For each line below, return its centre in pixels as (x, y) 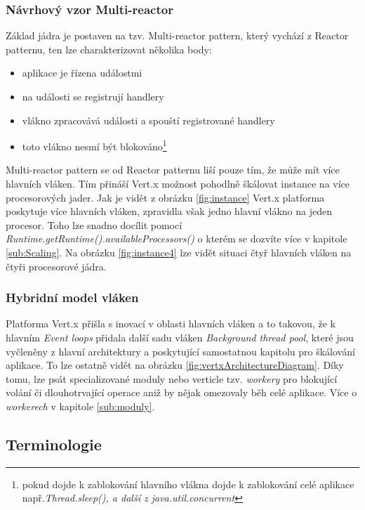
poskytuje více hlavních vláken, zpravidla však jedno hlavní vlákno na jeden (169, 211)
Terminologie (54, 444)
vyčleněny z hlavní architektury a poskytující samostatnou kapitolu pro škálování (180, 351)
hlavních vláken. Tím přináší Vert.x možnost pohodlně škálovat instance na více (178, 184)
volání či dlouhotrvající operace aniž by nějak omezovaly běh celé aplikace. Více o (181, 392)
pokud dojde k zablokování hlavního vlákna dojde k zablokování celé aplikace (188, 484)
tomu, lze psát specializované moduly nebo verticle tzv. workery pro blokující (172, 378)
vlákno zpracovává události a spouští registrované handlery (148, 120)
